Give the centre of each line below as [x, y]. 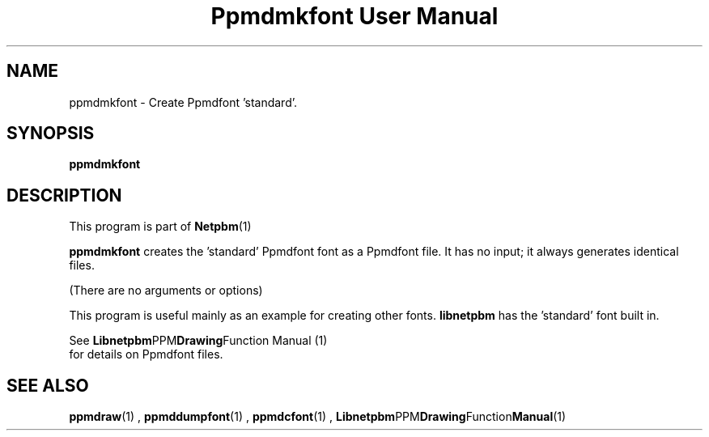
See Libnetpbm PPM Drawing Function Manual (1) [198, 341]
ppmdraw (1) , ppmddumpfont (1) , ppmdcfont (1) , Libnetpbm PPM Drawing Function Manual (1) [318, 417]
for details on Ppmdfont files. [146, 354]
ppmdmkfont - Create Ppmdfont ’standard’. [183, 102]
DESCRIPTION [64, 195]
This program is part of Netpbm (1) [160, 227]
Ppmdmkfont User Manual [354, 16]
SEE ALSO [48, 385]
